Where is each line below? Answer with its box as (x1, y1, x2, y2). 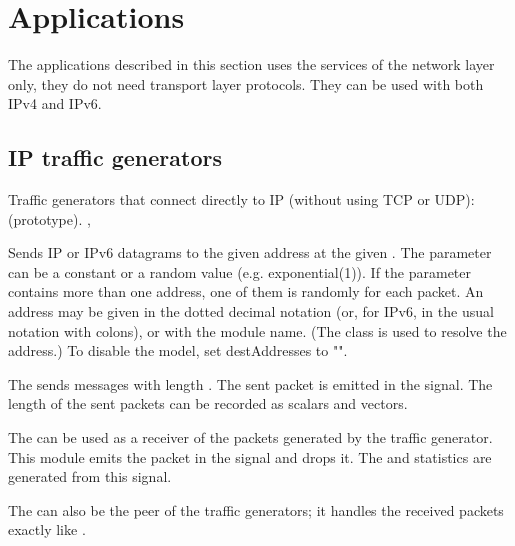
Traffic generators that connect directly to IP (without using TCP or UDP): (8, 189, 475, 210)
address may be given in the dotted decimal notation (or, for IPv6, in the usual (8, 301, 494, 322)
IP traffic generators (8, 142, 222, 173)
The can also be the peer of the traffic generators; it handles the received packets (8, 499, 504, 520)
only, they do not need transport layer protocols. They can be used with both (8, 73, 484, 94)
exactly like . (8, 519, 86, 540)
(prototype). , (8, 208, 91, 229)
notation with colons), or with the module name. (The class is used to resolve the (8, 320, 507, 341)
